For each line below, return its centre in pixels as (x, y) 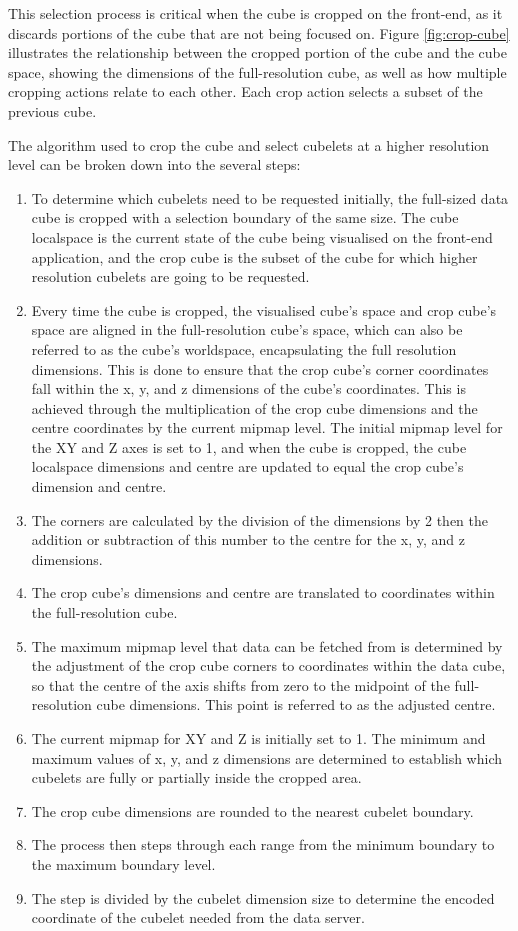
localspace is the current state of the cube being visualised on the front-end (262, 236)
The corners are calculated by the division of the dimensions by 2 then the (259, 519)
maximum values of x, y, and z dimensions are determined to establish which (267, 757)
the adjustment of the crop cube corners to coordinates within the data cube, (268, 665)
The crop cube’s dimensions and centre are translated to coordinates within (263, 592)
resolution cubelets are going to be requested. (170, 276)
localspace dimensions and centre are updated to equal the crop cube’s (247, 466)
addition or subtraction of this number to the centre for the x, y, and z (248, 539)
